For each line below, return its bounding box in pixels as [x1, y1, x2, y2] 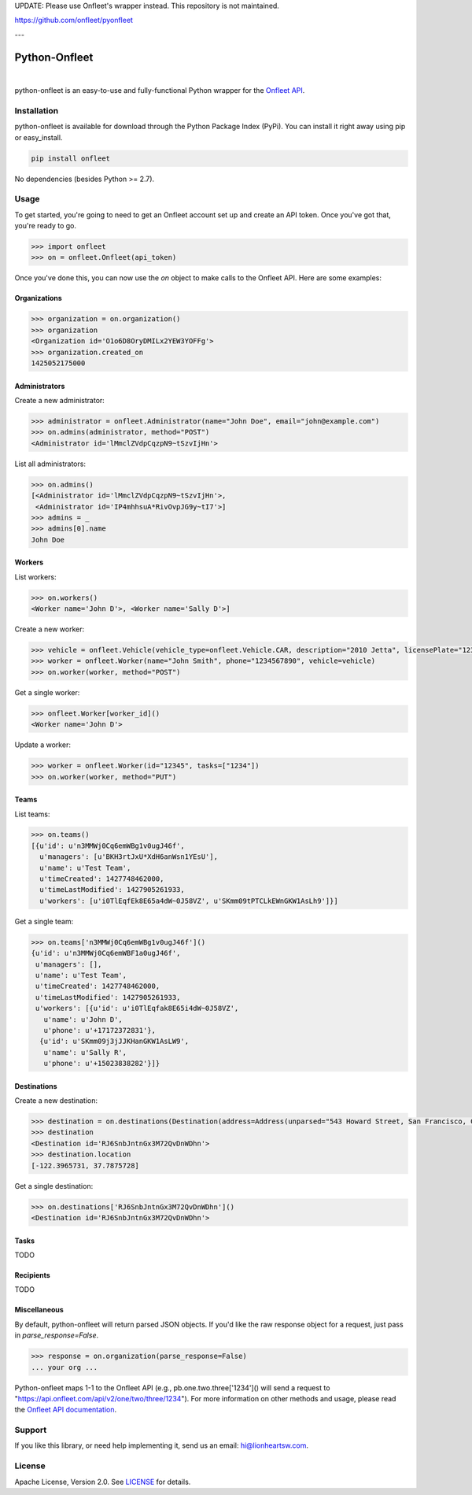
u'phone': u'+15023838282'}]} [43, 1059, 160, 1068]
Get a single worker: [14, 687, 80, 697]
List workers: [14, 572, 57, 582]
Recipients [14, 1270, 50, 1279]
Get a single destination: [14, 1181, 94, 1190]
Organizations [14, 294, 62, 303]
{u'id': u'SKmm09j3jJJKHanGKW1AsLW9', [39, 1037, 189, 1046]
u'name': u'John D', [43, 1015, 124, 1023]
